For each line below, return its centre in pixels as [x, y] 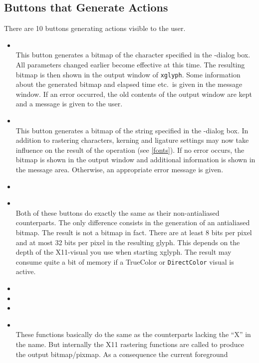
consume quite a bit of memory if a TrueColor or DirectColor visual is [125, 261]
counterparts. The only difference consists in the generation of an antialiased [133, 222]
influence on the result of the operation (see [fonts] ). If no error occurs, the [130, 150]
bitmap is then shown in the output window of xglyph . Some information [128, 74]
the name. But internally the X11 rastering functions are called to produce [130, 344]
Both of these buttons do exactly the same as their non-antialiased [118, 212]
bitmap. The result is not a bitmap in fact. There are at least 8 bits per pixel [134, 232]
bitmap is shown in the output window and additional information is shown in [135, 160]
